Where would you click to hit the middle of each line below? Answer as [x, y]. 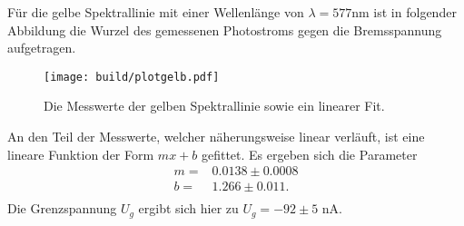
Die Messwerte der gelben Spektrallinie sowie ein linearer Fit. [214, 106]
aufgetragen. [42, 48]
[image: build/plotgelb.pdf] [132, 77]
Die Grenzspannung [62, 208]
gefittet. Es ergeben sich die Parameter [309, 154]
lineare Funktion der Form [81, 154]
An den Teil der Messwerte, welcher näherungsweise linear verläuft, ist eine [216, 137]
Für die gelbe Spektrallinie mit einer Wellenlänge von [156, 12]
